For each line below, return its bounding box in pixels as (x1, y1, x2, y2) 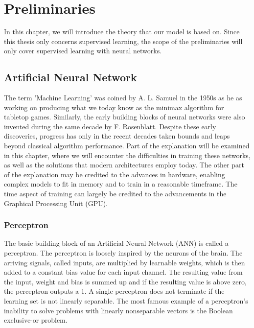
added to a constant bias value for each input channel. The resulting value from (4, 267, 243, 277)
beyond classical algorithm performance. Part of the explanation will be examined (4, 141, 250, 151)
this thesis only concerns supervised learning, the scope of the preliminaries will (4, 36, 243, 46)
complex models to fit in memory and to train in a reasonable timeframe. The (4, 179, 238, 189)
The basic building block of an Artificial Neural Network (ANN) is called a (4, 238, 229, 248)
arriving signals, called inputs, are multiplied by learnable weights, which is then (4, 257, 245, 267)
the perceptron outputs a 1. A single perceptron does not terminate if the (4, 286, 225, 296)
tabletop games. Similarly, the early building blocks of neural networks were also (4, 112, 245, 122)
